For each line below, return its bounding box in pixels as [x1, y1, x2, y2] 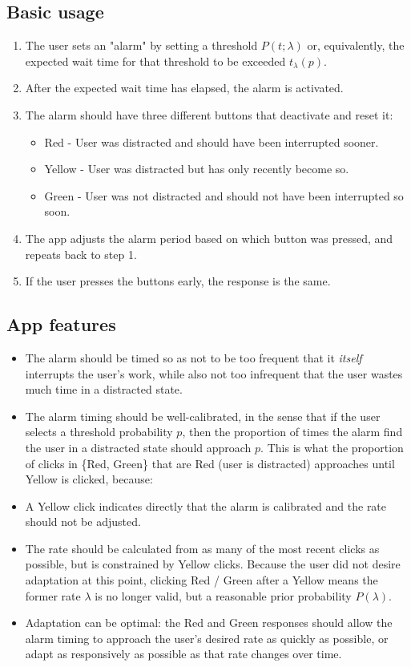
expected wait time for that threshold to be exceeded [25, 52, 286, 69]
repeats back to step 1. [25, 245, 137, 262]
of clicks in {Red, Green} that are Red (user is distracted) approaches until [25, 455, 395, 471]
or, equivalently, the [307, 37, 405, 54]
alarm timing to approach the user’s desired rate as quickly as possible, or [25, 629, 389, 646]
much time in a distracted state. [25, 381, 183, 398]
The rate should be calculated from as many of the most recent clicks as [25, 540, 380, 556]
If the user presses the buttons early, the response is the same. [25, 273, 331, 289]
